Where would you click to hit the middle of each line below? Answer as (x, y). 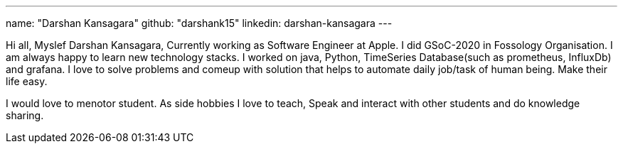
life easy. (27, 81)
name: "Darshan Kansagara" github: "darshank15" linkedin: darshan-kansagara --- (199, 23)
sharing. (25, 115)
